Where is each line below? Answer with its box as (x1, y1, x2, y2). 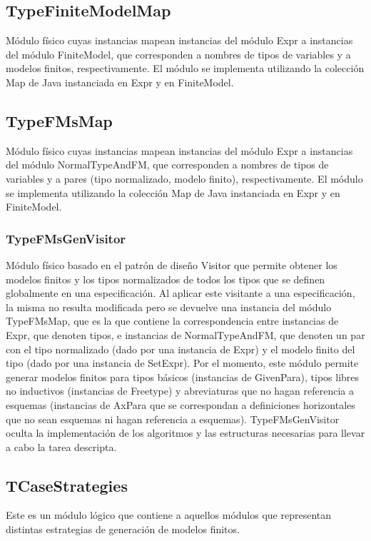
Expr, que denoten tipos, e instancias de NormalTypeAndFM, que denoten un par (6, 327, 365, 342)
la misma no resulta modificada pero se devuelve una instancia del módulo (6, 299, 332, 314)
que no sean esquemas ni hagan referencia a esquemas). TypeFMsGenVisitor (6, 411, 340, 426)
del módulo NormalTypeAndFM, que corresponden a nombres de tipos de (6, 157, 329, 172)
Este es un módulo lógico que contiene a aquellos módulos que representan (6, 507, 332, 522)
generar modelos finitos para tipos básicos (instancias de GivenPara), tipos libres (6, 369, 360, 384)
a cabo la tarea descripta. (6, 439, 117, 454)
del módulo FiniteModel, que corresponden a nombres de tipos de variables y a (6, 46, 351, 61)
